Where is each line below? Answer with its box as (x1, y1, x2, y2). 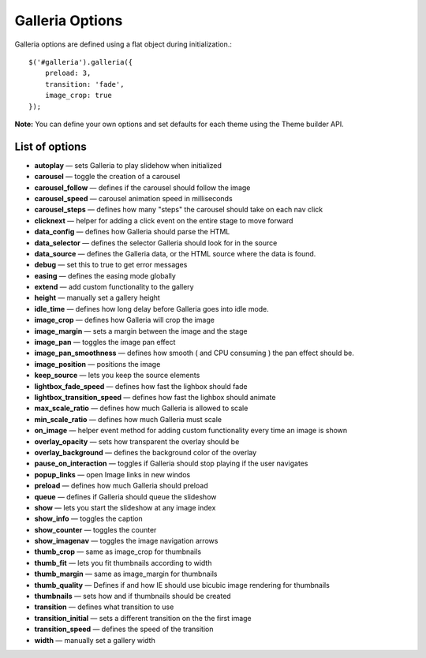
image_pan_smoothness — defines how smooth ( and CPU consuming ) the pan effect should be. (34, 348, 354, 358)
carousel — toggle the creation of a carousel (34, 172, 181, 181)
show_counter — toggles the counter (34, 525, 157, 534)
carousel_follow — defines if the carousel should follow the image (34, 182, 251, 193)
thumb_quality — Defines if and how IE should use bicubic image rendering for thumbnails (34, 580, 331, 589)
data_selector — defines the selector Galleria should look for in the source (34, 237, 278, 248)
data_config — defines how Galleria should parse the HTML (34, 227, 230, 237)
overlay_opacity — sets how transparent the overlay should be (34, 436, 240, 446)
